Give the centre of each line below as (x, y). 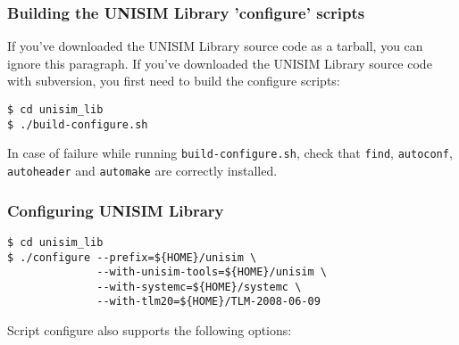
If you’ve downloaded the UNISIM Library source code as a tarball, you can (215, 46)
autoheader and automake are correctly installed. (142, 170)
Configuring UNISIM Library (116, 210)
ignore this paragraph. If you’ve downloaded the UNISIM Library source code (220, 63)
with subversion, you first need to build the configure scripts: (174, 81)
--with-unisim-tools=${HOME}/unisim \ (212, 272)
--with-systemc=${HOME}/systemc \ (199, 287)
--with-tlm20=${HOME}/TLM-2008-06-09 (209, 302)
